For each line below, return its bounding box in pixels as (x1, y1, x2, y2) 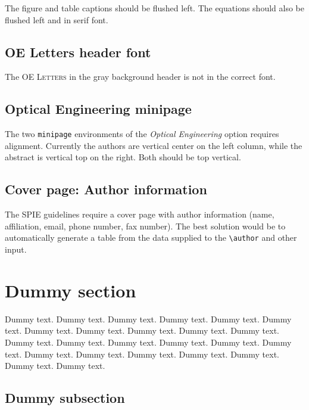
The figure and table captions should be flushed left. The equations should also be (5, 2, 304, 14)
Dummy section (5, 278, 136, 302)
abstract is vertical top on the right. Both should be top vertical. (5, 151, 241, 163)
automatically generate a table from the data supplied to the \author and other (5, 231, 297, 244)
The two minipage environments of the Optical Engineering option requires (5, 128, 279, 140)
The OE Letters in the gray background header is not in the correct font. (5, 70, 276, 83)
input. (5, 243, 27, 256)
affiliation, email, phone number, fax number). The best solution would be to (5, 219, 286, 232)
